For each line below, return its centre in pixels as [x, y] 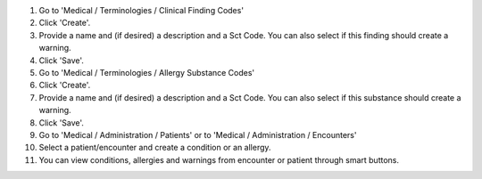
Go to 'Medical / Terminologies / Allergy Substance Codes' [147, 72]
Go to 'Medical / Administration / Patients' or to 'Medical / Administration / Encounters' [198, 134]
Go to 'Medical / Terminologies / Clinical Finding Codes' [141, 10]
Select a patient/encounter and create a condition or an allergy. [155, 148]
